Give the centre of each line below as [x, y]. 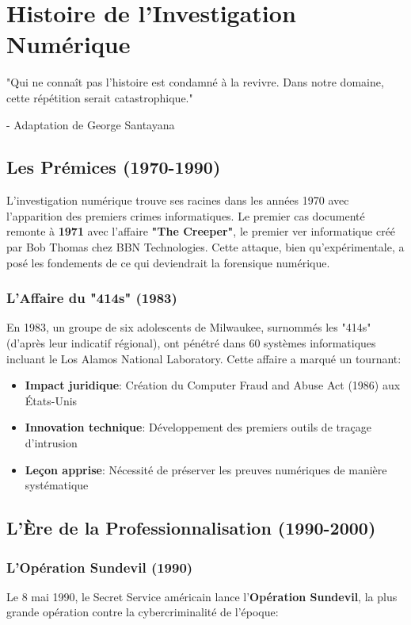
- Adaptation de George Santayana [91, 124]
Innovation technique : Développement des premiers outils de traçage [198, 427]
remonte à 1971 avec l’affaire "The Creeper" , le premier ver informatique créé [201, 231]
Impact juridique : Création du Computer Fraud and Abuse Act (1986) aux [213, 385]
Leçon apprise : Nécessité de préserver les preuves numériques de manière [206, 469]
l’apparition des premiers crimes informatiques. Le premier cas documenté [186, 215]
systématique [57, 485]
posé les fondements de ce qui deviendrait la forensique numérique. [168, 262]
